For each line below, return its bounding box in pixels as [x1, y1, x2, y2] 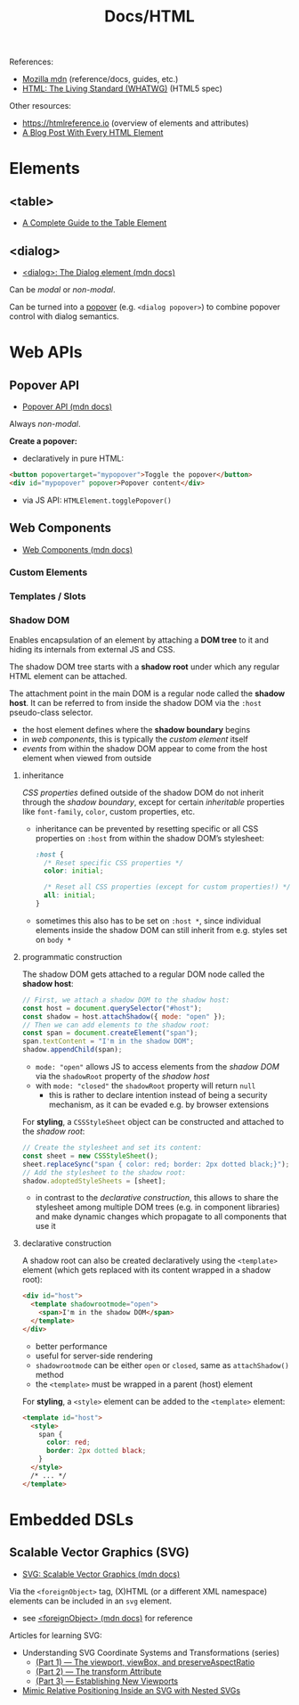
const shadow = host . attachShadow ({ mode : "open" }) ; [21, 1012, 226, 1021]
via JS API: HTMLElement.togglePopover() [21, 495, 172, 505]
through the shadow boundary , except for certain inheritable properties [21, 796, 285, 807]
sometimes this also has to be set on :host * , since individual [35, 915, 261, 926]
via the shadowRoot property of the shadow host [35, 1071, 210, 1082]
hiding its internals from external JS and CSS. [9, 643, 176, 654]
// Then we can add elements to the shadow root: [21, 1021, 211, 1029]
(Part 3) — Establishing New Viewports [35, 1676, 179, 1686]
